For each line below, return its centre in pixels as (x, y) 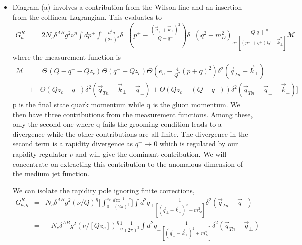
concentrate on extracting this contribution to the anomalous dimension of (128, 163)
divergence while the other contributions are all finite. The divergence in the (130, 134)
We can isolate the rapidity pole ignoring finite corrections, (104, 190)
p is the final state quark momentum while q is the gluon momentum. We (126, 104)
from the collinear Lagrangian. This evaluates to (87, 16)
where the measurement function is (66, 57)
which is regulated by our (199, 144)
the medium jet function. (51, 174)
